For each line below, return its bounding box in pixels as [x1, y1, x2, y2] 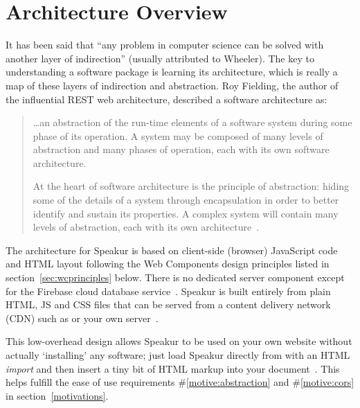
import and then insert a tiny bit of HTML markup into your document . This [6, 361, 340, 375]
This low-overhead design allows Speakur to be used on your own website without [6, 334, 352, 348]
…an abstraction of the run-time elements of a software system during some [33, 115, 352, 130]
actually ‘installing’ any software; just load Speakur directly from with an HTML [6, 348, 350, 362]
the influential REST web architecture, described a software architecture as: [6, 91, 327, 106]
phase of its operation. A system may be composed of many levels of [33, 128, 323, 143]
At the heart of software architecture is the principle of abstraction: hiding [33, 179, 350, 193]
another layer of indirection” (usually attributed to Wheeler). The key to [6, 51, 314, 65]
